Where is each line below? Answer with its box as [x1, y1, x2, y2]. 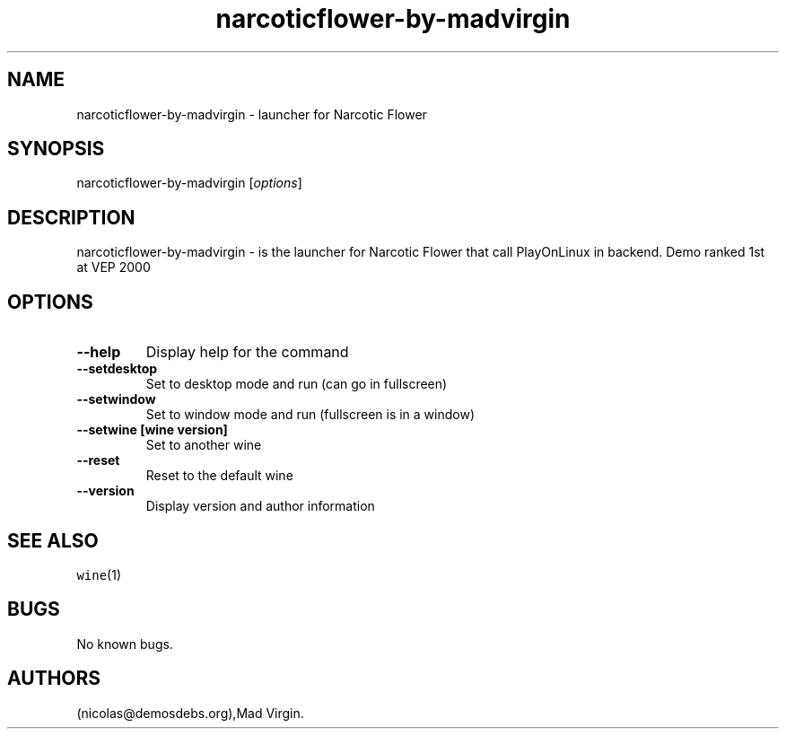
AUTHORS [7, 667, 101, 690]
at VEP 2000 [76, 259, 151, 276]
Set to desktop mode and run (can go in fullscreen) [145, 376, 448, 392]
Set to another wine [145, 437, 262, 453]
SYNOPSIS [7, 137, 105, 161]
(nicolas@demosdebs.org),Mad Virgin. [76, 705, 304, 721]
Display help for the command [145, 343, 349, 362]
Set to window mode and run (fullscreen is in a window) [145, 407, 476, 423]
